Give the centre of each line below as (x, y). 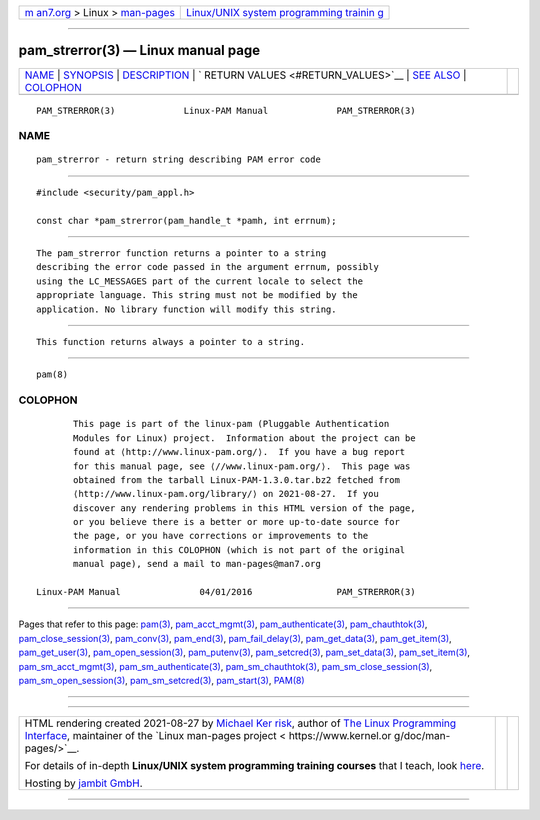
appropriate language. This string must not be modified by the (197, 295)
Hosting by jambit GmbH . (84, 783)
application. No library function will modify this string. (186, 309)
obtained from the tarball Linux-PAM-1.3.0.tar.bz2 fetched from (236, 479)
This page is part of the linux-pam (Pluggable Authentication (231, 424)
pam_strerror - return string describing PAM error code (179, 159)
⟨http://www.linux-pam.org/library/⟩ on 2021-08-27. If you (226, 494)
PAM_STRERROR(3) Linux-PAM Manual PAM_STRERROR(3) (226, 110)
